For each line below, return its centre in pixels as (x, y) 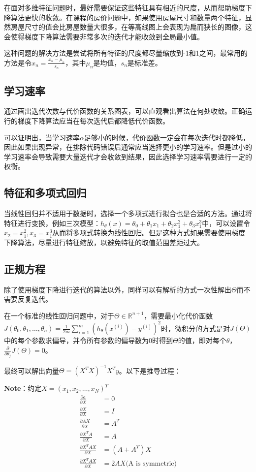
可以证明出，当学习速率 (42, 137)
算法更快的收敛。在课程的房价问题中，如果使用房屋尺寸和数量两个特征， (128, 17)
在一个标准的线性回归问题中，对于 (59, 315)
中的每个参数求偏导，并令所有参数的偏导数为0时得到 (88, 340)
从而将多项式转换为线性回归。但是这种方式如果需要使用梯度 (149, 233)
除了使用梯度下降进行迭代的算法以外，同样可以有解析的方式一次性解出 (118, 289)
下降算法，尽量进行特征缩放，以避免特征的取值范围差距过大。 (104, 242)
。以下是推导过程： (150, 370)
